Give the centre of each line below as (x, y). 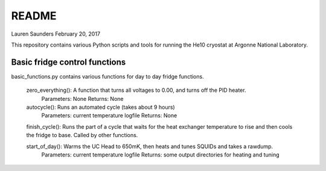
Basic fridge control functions (69, 62)
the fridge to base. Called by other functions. (82, 135)
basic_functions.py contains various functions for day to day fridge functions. (108, 76)
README (34, 16)
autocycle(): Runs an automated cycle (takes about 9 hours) (101, 107)
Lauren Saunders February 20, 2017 (56, 34)
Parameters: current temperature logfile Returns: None (109, 115)
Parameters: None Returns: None (82, 98)
